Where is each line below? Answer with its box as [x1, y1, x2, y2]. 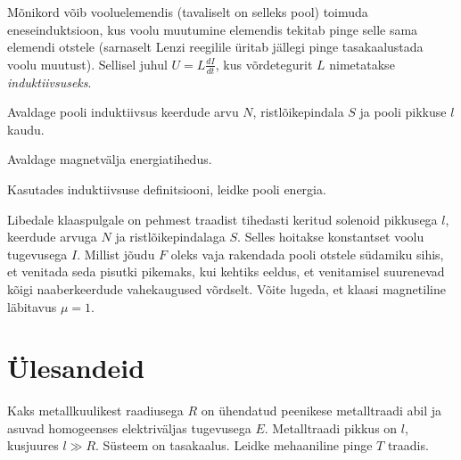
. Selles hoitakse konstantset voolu [237, 227, 424, 246]
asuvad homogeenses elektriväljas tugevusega [7, 418, 251, 437]
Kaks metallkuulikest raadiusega [7, 401, 184, 420]
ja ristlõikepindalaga [115, 227, 226, 246]
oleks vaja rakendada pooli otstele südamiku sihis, [170, 244, 444, 263]
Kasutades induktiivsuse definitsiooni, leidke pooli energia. [7, 179, 326, 198]
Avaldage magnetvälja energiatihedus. [7, 150, 212, 168]
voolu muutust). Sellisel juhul [7, 54, 168, 73]
